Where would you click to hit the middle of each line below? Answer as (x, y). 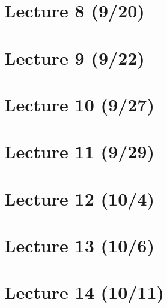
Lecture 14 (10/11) (84, 292)
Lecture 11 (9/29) (79, 151)
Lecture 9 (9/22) (74, 57)
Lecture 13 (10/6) (79, 245)
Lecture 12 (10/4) (79, 198)
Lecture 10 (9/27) (79, 104)
